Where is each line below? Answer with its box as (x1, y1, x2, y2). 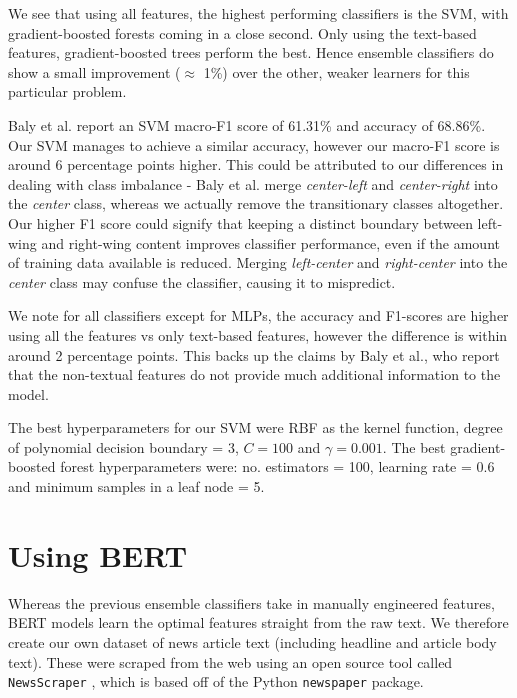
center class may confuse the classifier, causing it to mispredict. (8, 271, 396, 292)
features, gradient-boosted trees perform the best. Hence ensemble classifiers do (8, 42, 494, 63)
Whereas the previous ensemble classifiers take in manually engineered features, (8, 592, 495, 613)
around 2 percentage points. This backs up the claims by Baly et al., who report (8, 344, 500, 365)
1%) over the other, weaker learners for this (203, 61, 470, 82)
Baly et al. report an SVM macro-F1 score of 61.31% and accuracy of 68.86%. (8, 114, 486, 135)
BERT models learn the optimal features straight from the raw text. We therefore (8, 612, 509, 633)
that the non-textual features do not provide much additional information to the (8, 364, 501, 385)
